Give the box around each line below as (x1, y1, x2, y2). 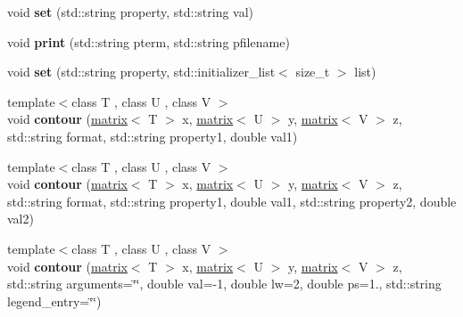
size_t (295, 62, 330, 81)
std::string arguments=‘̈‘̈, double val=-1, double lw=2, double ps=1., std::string (7, 274, 442, 293)
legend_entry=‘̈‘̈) (7, 291, 102, 310)
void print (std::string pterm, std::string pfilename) (7, 32, 290, 51)
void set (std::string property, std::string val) (7, 3, 254, 20)
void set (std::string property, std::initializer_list (7, 62, 276, 81)
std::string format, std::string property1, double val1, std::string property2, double (7, 191, 457, 210)
